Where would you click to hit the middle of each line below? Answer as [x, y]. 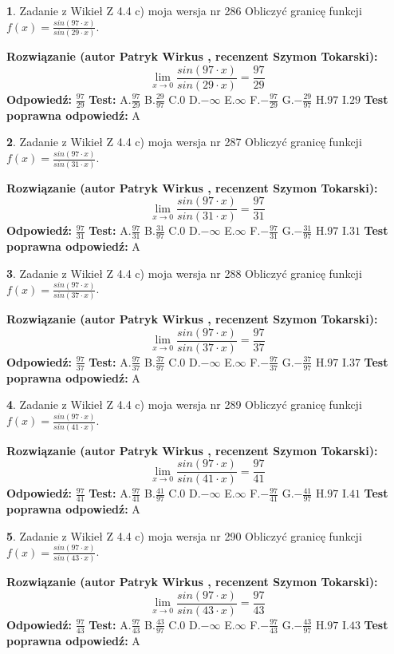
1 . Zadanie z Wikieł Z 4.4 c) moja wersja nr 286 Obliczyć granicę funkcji [184, 10]
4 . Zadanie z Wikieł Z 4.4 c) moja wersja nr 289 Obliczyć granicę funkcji [184, 404]
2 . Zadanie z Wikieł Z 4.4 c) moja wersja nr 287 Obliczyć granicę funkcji [184, 142]
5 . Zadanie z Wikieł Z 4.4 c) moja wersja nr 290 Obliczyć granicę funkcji [184, 535]
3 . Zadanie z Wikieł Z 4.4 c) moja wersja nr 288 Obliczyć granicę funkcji [184, 273]
